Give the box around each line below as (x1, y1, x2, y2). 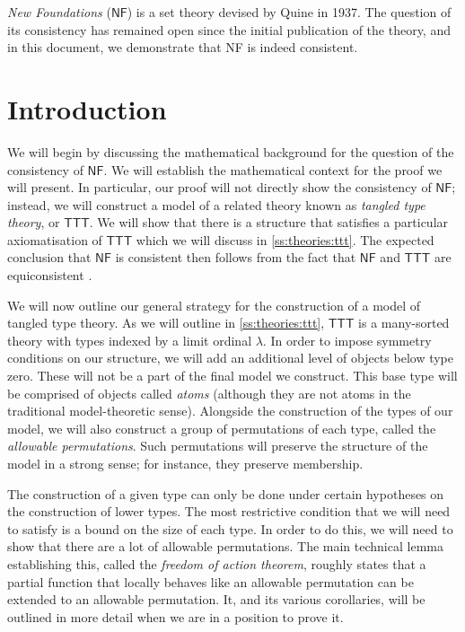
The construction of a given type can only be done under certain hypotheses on (7, 484, 444, 503)
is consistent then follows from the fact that (115, 248, 356, 267)
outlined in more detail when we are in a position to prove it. (7, 607, 344, 626)
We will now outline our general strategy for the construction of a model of (7, 295, 421, 314)
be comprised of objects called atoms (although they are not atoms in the (7, 383, 411, 402)
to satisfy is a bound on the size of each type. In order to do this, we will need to (7, 519, 453, 538)
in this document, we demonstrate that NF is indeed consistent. (7, 38, 358, 57)
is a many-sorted (358, 313, 450, 332)
